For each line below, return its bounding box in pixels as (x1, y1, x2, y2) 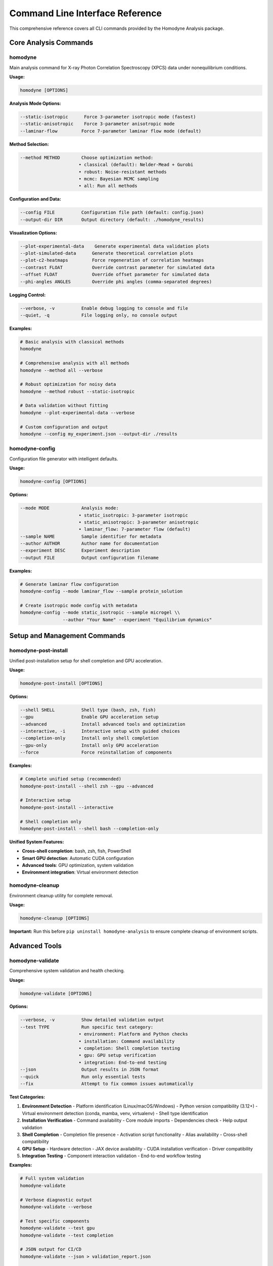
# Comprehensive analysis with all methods (20, 360, 130, 366)
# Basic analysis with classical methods (20, 339, 124, 344)
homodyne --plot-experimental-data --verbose (20, 410, 135, 415)
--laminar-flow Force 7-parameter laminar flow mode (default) (20, 128, 202, 134)
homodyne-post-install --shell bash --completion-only (20, 825, 159, 832)
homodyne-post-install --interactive (20, 804, 114, 810)
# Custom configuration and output (20, 424, 108, 430)
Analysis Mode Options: (9, 100, 61, 106)
